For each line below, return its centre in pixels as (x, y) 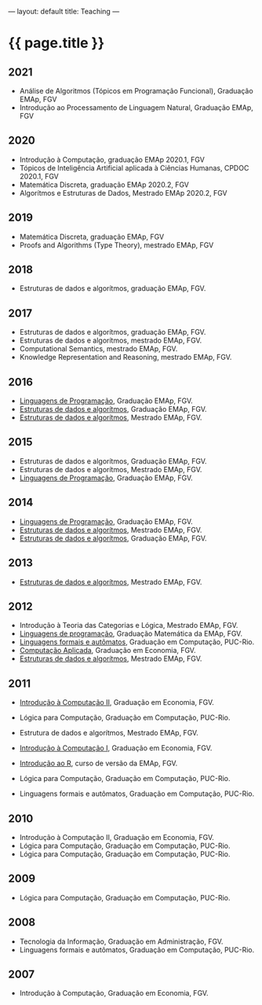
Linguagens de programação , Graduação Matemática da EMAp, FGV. (131, 634)
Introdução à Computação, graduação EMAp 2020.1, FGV (112, 160)
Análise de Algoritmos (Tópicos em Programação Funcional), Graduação (136, 91)
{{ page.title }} (56, 43)
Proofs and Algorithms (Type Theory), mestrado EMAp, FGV (116, 245)
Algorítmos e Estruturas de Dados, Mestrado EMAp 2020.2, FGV (123, 193)
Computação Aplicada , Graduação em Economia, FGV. (107, 651)
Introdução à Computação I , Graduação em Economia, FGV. (116, 748)
